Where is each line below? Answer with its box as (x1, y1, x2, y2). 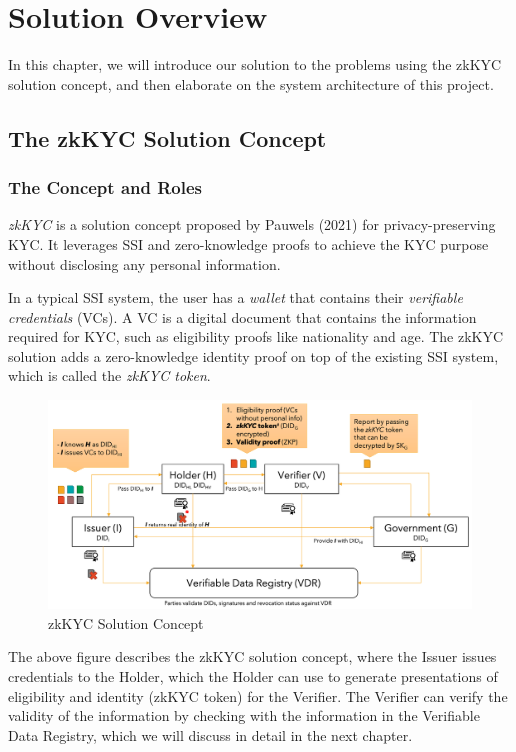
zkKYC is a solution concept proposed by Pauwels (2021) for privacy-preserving (8, 214, 496, 235)
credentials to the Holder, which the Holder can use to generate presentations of (8, 665, 498, 686)
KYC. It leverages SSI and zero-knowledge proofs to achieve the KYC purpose (8, 233, 489, 254)
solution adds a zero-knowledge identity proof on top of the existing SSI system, (8, 345, 499, 366)
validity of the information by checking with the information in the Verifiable (8, 705, 480, 726)
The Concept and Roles (8, 175, 203, 200)
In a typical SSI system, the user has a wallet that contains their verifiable (8, 287, 463, 308)
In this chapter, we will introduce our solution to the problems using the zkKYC (8, 54, 502, 75)
